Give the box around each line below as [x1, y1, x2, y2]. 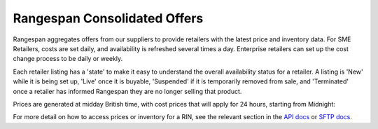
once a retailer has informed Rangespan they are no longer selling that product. [13, 87, 242, 95]
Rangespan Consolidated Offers [13, 11, 204, 26]
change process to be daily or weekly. [13, 55, 123, 63]
